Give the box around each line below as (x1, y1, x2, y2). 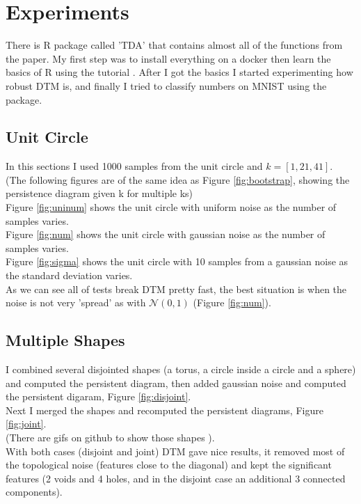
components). (6, 485, 63, 499)
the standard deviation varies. (6, 268, 133, 283)
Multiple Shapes (6, 329, 125, 351)
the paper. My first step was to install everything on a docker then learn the (6, 51, 331, 65)
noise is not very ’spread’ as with (6, 295, 146, 310)
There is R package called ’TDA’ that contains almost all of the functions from (6, 38, 343, 52)
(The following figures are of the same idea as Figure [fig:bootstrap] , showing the (6, 172, 350, 187)
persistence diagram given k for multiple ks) (6, 186, 193, 200)
